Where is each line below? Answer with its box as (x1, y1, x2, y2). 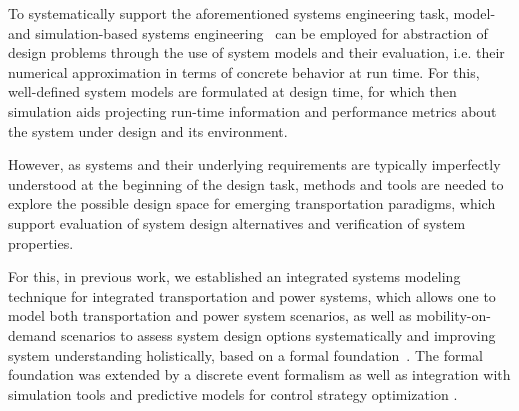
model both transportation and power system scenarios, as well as (8, 305, 412, 326)
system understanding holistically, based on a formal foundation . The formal (8, 344, 484, 365)
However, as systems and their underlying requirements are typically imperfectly (8, 154, 501, 175)
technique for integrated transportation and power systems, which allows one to (8, 285, 496, 306)
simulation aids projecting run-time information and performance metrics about (8, 100, 497, 121)
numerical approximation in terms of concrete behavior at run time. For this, (8, 61, 480, 82)
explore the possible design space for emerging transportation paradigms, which (8, 193, 496, 214)
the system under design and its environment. (8, 120, 288, 141)
